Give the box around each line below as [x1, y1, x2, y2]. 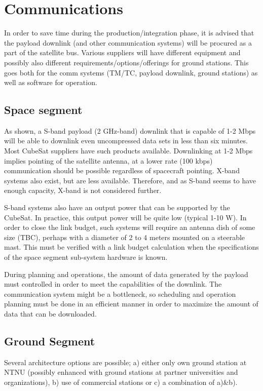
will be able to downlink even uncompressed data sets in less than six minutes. [4, 135, 248, 146]
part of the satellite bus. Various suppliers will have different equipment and [4, 47, 241, 58]
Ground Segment [4, 333, 95, 348]
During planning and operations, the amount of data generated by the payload [4, 268, 248, 279]
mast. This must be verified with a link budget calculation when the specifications [4, 242, 259, 252]
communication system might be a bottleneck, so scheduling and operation [4, 288, 236, 299]
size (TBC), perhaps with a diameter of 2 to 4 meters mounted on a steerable [4, 231, 245, 242]
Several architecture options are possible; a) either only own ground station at [4, 357, 247, 367]
